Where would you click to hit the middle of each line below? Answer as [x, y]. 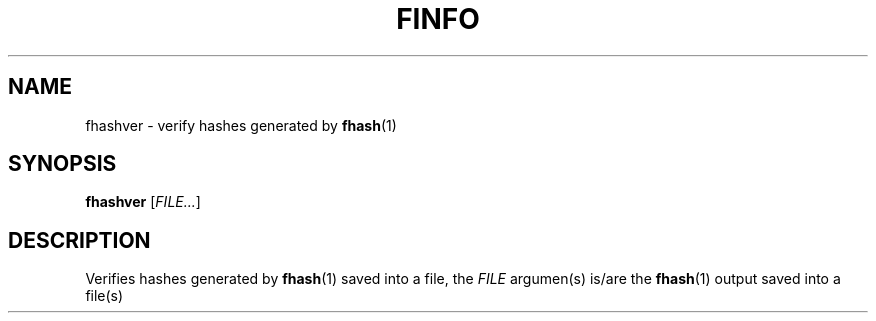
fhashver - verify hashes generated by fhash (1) [241, 125]
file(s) [104, 296]
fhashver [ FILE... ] [143, 202]
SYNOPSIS [62, 164]
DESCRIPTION [79, 240]
